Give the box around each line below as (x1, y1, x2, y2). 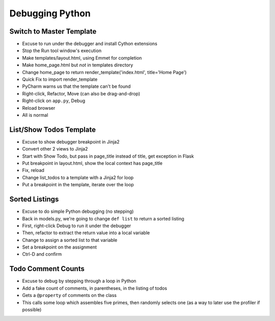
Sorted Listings (9, 195, 59, 204)
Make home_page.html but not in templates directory (22, 62, 133, 68)
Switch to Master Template (9, 27, 97, 36)
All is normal (22, 112, 48, 118)
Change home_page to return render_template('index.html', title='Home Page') (22, 69, 187, 75)
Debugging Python (9, 8, 91, 19)
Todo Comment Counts (9, 264, 85, 273)
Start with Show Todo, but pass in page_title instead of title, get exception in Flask (22, 153, 194, 159)
